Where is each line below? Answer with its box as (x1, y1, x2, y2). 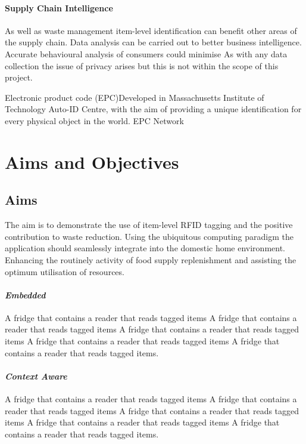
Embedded (5, 288, 46, 301)
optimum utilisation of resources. (5, 265, 124, 277)
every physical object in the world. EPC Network (5, 114, 184, 127)
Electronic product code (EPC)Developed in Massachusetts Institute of (5, 91, 264, 103)
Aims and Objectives (5, 149, 179, 174)
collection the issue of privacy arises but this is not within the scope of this (5, 59, 279, 72)
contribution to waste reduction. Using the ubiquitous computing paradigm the (5, 230, 293, 242)
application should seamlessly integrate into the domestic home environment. (5, 242, 286, 254)
